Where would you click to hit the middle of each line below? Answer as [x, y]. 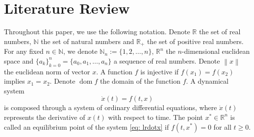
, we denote [80, 51]
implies [14, 81]
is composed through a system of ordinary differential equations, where [111, 107]
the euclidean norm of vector [47, 71]
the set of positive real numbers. [195, 41]
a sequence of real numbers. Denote [167, 60]
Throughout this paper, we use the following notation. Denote [97, 32]
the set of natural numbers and [88, 41]
